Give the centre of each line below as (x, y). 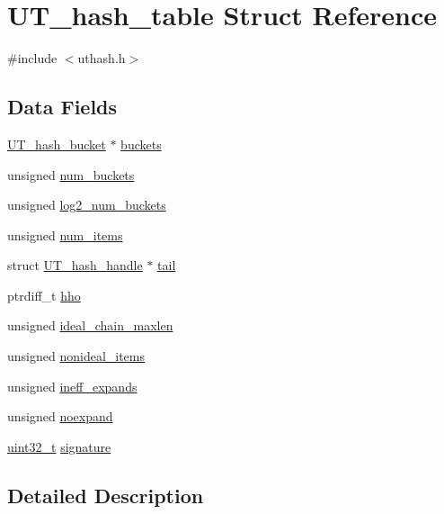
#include (32, 58)
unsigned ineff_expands (72, 386)
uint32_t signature (59, 446)
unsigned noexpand (60, 416)
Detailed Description (106, 495)
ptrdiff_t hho (44, 295)
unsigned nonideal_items (76, 356)
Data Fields (62, 107)
